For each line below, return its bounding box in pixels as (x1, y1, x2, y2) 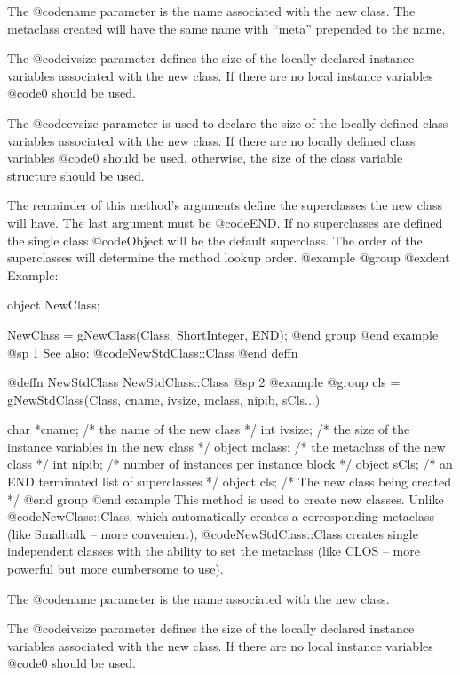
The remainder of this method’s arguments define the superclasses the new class (7, 196, 443, 214)
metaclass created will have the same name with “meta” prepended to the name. (7, 19, 446, 37)
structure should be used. (7, 165, 145, 184)
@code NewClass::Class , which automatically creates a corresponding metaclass (7, 507, 434, 526)
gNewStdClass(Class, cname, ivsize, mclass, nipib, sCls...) (7, 390, 321, 408)
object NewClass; (7, 295, 100, 314)
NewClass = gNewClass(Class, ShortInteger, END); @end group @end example (7, 325, 439, 343)
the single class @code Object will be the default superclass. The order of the (7, 230, 423, 249)
